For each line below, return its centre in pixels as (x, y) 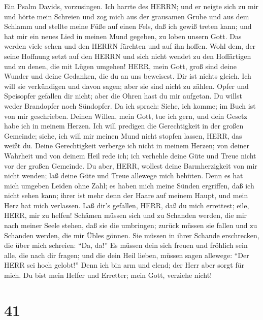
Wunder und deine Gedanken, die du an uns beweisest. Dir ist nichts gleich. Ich (128, 76)
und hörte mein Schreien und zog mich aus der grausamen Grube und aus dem (127, 16)
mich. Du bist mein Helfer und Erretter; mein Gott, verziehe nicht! (108, 275)
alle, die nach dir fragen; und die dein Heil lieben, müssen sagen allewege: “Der (127, 255)
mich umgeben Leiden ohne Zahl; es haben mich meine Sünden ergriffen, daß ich (129, 185)
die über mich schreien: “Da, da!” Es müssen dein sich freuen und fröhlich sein (126, 245)
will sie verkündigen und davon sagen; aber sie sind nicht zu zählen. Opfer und (126, 86)
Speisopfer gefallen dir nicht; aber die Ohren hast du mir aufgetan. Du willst (123, 96)
